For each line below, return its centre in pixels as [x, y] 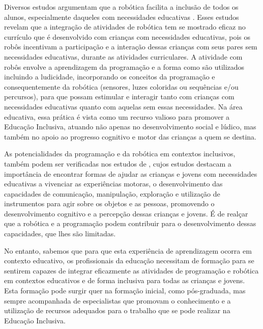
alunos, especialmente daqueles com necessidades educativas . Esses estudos [122, 17]
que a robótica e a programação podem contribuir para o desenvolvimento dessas [130, 223]
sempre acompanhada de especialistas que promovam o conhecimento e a [118, 300]
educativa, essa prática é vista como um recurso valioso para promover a [117, 116]
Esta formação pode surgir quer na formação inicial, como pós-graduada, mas [125, 291]
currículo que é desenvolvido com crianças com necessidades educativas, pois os [127, 36]
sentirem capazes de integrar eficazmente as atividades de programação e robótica [131, 270]
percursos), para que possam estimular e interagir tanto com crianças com [119, 97]
